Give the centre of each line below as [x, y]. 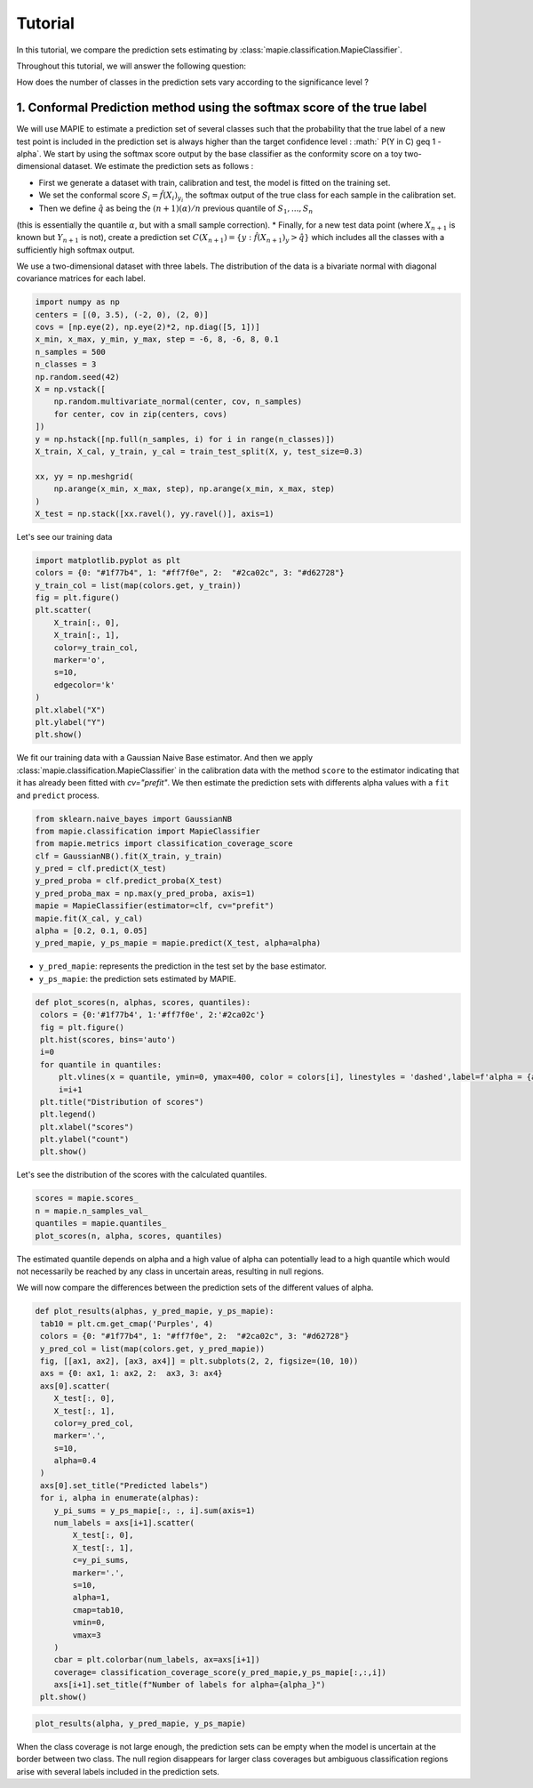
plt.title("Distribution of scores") [122, 1102]
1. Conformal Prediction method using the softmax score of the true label [222, 108]
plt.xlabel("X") [71, 710]
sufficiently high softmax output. [76, 250]
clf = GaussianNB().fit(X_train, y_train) [129, 856]
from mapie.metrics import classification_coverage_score [164, 844]
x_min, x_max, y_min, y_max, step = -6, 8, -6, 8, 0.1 [157, 339]
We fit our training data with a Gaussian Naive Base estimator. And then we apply [165, 758]
